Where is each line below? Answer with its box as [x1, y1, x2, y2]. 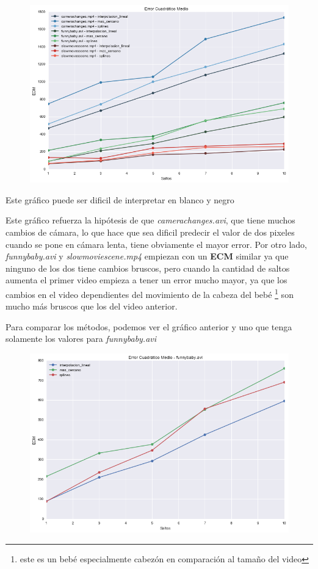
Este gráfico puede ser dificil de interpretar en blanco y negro [5, 193, 234, 206]
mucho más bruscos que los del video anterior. [5, 300, 178, 313]
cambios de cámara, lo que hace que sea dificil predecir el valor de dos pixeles [5, 225, 295, 238]
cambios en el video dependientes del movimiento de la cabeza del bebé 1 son [5, 286, 294, 300]
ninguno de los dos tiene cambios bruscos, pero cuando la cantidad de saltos [5, 261, 290, 274]
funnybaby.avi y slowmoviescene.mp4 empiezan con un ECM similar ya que [5, 250, 289, 263]
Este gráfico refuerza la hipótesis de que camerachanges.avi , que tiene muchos [5, 214, 295, 227]
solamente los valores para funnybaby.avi [5, 332, 157, 345]
